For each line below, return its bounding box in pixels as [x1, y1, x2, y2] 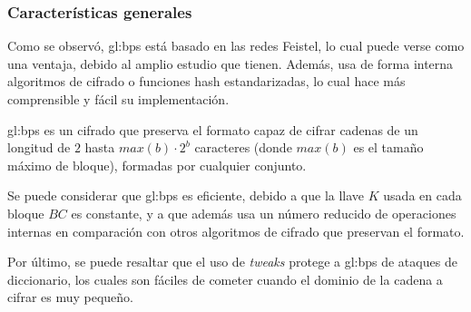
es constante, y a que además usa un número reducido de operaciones [71, 203, 456, 222]
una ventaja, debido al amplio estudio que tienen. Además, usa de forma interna [7, 54, 454, 73]
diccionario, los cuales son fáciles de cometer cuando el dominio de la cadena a [7, 269, 443, 288]
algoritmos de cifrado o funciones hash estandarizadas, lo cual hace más [7, 72, 406, 91]
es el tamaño [353, 138, 424, 157]
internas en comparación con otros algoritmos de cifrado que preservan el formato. [7, 221, 465, 240]
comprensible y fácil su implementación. [7, 90, 230, 108]
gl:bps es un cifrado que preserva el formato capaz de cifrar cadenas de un [7, 120, 418, 139]
